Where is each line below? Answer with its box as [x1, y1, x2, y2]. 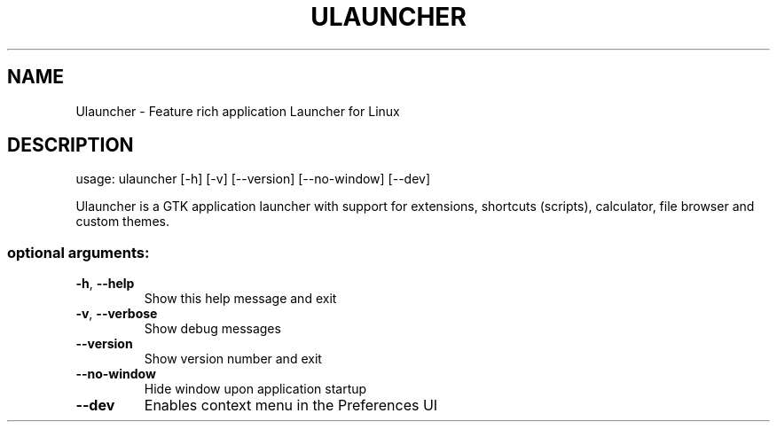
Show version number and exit [144, 351, 322, 367]
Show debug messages [144, 321, 281, 337]
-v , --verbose [75, 306, 158, 322]
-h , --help [75, 276, 135, 292]
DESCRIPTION [7, 134, 134, 157]
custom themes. [75, 214, 169, 230]
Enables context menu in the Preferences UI [144, 396, 438, 415]
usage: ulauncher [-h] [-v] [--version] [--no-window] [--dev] [75, 171, 431, 187]
